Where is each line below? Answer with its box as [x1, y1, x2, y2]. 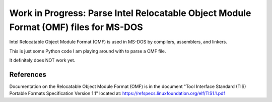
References [9, 70, 46, 78]
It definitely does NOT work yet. [9, 57, 76, 63]
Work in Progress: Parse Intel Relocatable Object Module [9, 7, 251, 18]
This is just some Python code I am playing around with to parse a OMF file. [9, 48, 166, 54]
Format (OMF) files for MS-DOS [9, 21, 143, 32]
